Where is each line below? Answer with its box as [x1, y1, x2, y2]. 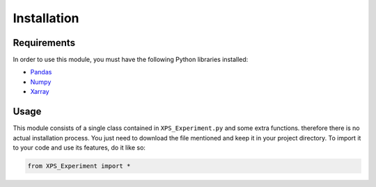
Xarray [30, 88, 49, 96]
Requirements [13, 37, 76, 49]
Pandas [30, 68, 52, 76]
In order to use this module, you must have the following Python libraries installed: [13, 56, 249, 64]
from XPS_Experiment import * [27, 162, 131, 170]
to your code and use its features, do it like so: [13, 143, 146, 152]
